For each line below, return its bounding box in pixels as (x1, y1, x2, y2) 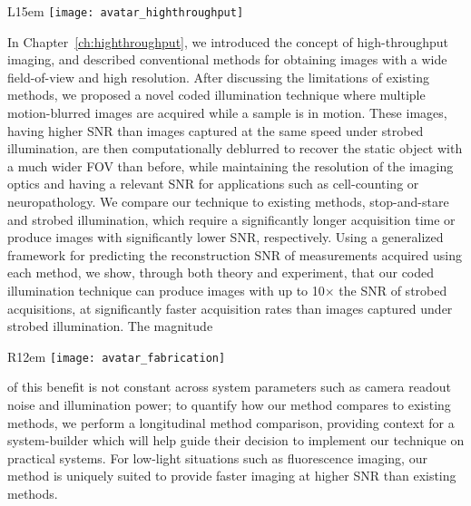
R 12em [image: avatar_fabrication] (7, 346, 226, 365)
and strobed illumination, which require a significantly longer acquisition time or (7, 209, 456, 229)
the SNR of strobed (339, 280, 447, 299)
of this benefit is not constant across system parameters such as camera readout (7, 377, 451, 396)
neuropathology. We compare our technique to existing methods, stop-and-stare (7, 192, 449, 210)
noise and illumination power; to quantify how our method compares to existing (7, 395, 451, 414)
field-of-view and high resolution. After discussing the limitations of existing (7, 67, 429, 86)
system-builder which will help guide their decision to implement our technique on (7, 431, 465, 450)
